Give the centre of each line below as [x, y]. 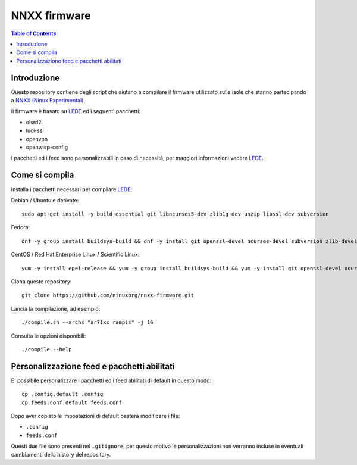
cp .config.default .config [62, 394]
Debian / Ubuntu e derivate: [45, 200]
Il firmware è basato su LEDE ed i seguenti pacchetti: [76, 111]
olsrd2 [34, 122]
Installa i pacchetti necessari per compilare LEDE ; [72, 189]
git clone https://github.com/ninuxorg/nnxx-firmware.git [108, 295]
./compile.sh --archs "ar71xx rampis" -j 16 [88, 322]
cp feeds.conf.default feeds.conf [72, 402]
